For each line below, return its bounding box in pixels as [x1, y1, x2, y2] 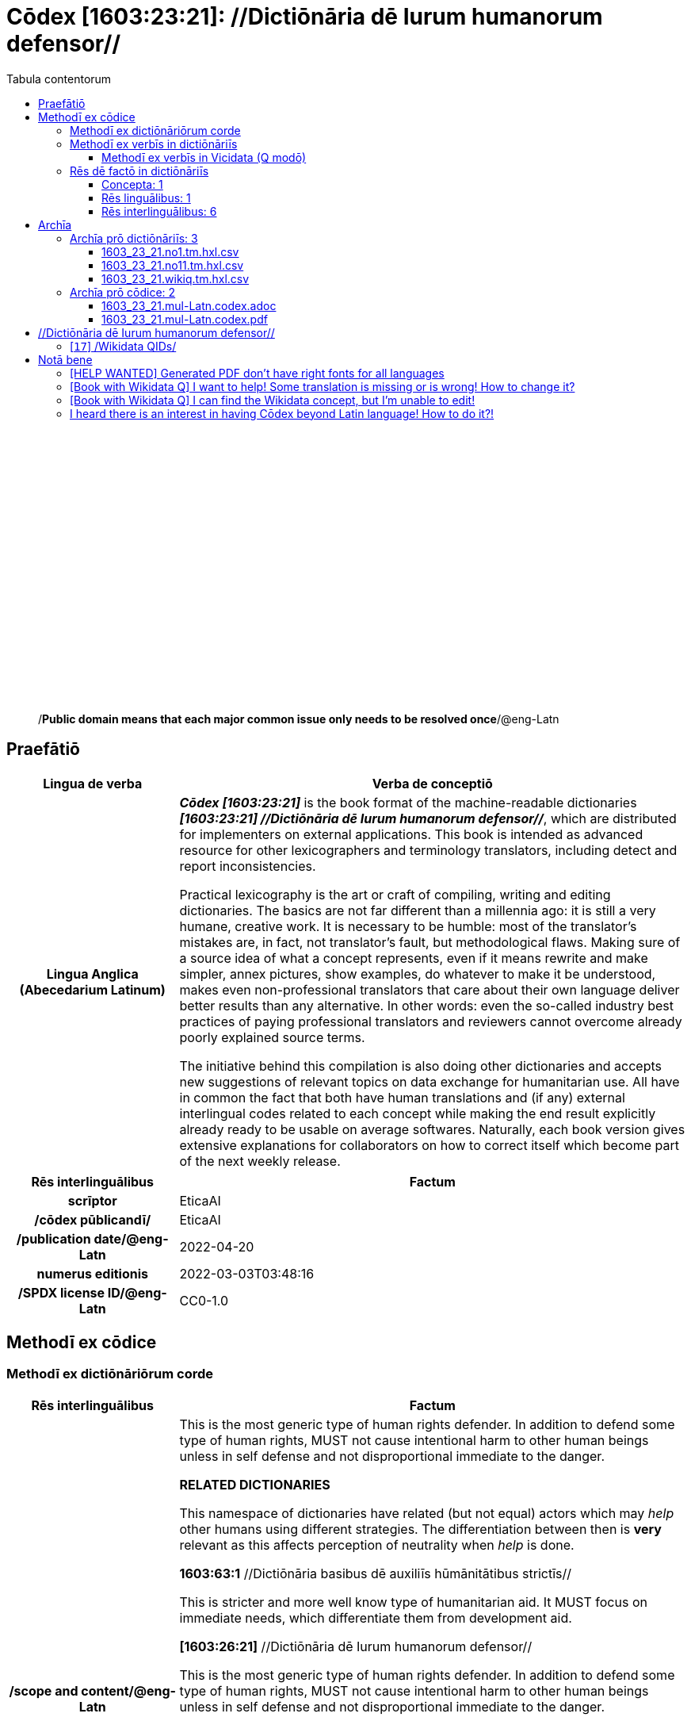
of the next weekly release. [179, 1152, 341, 1169]
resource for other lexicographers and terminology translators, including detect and [179, 841, 678, 858]
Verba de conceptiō [372, 775, 493, 792]
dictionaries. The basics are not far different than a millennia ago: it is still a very [179, 902, 656, 918]
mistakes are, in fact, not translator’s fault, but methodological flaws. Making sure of [179, 933, 681, 950]
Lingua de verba [43, 775, 143, 792]
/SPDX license [17, 1284, 105, 1301]
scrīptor [67, 1192, 117, 1209]
